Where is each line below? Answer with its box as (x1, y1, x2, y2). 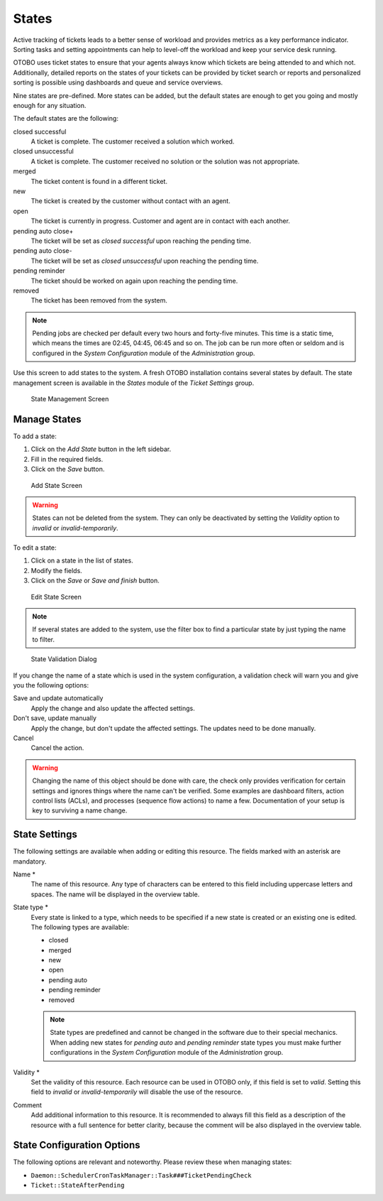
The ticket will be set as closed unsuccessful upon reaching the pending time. (30, 256, 259, 265)
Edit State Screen (30, 592, 82, 601)
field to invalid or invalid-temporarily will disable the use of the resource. (30, 1087, 243, 1097)
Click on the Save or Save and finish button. (30, 576, 160, 585)
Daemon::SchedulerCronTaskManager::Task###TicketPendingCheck (30, 1171, 252, 1179)
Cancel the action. (30, 744, 84, 752)
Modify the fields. (30, 566, 83, 575)
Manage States (13, 413, 82, 425)
